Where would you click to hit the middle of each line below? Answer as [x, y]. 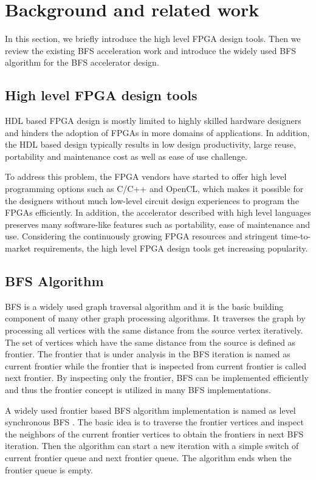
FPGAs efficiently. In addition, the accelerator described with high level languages [158, 212]
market [18, 248]
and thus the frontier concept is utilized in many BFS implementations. [138, 389]
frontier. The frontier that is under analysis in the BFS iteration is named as [148, 354]
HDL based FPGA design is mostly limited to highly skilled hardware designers [153, 121]
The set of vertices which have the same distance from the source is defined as [150, 342]
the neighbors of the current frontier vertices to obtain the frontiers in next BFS [154, 434]
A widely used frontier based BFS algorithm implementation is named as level [150, 410]
